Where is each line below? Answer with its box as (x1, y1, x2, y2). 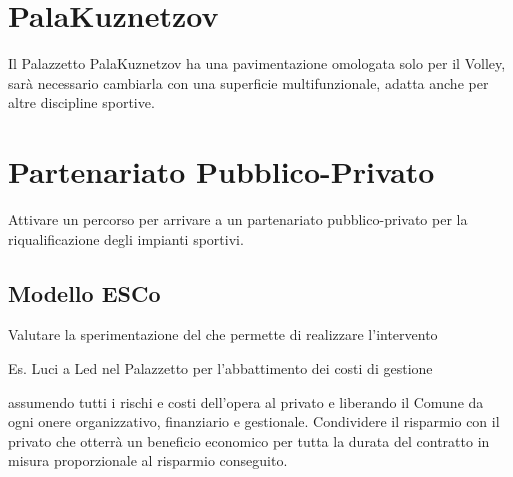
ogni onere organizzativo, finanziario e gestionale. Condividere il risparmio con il (8, 411, 500, 432)
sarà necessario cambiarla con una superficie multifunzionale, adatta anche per (8, 72, 489, 93)
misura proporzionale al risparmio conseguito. (8, 450, 288, 471)
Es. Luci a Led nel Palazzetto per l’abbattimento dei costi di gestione (8, 358, 433, 379)
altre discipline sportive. (8, 92, 155, 113)
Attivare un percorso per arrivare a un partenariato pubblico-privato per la (8, 209, 468, 230)
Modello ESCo (8, 277, 161, 308)
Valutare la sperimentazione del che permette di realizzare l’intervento (8, 324, 438, 345)
